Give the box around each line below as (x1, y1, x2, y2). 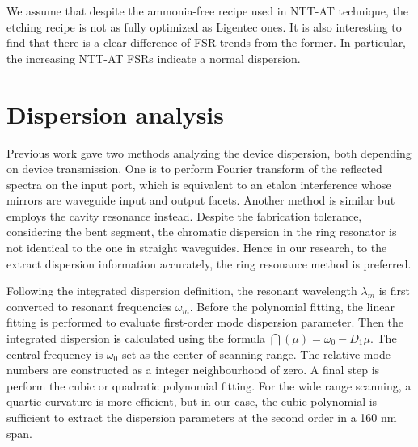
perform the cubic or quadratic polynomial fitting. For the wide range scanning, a (6, 377, 412, 394)
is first (378, 282, 410, 299)
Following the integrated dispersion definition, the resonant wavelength (6, 282, 357, 299)
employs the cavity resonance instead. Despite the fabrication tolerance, (6, 207, 362, 224)
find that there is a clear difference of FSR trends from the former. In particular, (6, 34, 407, 51)
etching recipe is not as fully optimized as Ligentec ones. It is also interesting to (6, 18, 402, 35)
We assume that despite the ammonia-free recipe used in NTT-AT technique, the (6, 2, 408, 19)
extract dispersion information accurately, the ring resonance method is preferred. (6, 255, 412, 272)
